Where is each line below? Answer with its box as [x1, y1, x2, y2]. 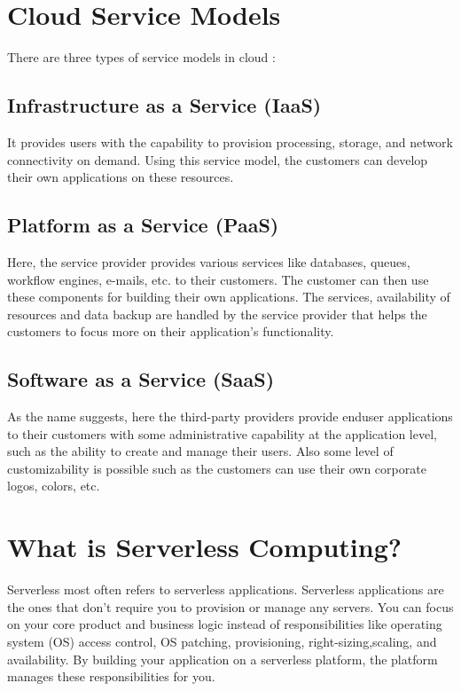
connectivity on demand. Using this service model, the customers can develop [7, 150, 428, 169]
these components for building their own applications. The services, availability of [7, 287, 450, 306]
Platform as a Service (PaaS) [7, 211, 279, 239]
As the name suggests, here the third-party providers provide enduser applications [7, 407, 453, 426]
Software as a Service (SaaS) [7, 365, 275, 393]
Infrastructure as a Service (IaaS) [7, 91, 322, 119]
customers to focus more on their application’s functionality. [7, 322, 334, 341]
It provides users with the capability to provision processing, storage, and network [7, 132, 453, 151]
